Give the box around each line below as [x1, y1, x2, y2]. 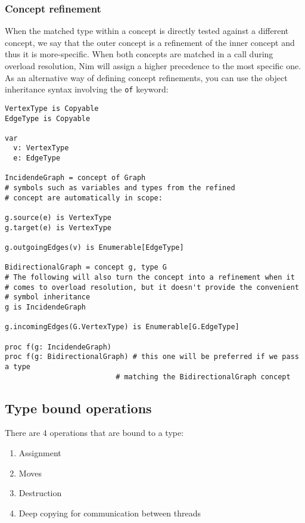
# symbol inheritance [5, 293, 91, 302]
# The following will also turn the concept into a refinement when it [5, 273, 295, 281]
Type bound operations [5, 398, 152, 417]
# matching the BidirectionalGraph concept [116, 372, 291, 381]
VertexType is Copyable [5, 104, 99, 113]
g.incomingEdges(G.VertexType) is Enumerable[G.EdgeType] [5, 323, 239, 332]
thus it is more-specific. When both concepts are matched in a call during [5, 48, 273, 60]
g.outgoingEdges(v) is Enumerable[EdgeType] [5, 243, 184, 252]
